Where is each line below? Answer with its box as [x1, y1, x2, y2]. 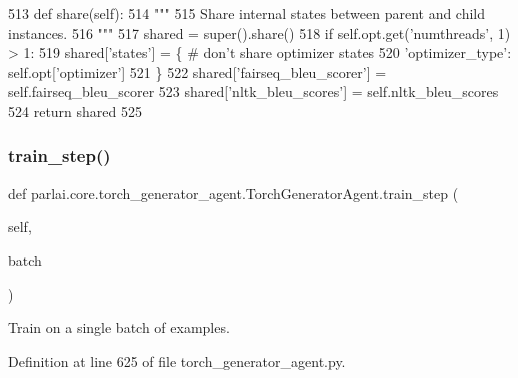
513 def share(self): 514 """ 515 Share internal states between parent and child [8, 3, 486, 23]
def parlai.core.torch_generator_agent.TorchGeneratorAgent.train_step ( [8, 182, 459, 203]
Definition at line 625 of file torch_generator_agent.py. [8, 350, 346, 371]
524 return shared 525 [8, 100, 143, 121]
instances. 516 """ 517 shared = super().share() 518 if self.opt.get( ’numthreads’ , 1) [8, 22, 511, 43]
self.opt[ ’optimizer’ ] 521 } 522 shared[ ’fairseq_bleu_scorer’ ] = [8, 61, 387, 82]
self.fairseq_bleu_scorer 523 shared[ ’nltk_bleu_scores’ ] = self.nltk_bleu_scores [8, 81, 499, 102]
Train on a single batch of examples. [8, 317, 230, 338]
